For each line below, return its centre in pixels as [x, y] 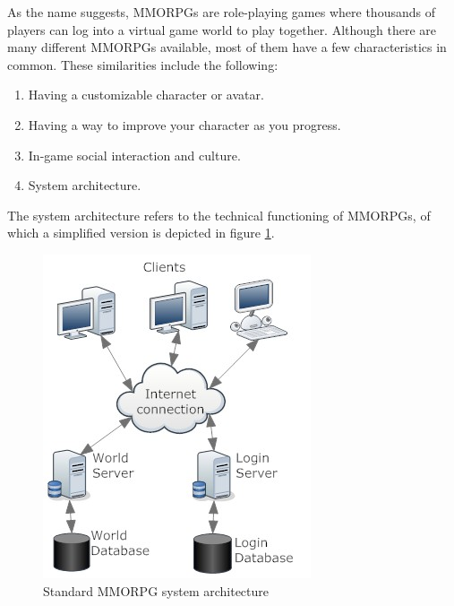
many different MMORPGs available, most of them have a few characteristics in [227, 47]
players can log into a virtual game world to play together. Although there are [222, 29]
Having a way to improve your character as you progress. [184, 124]
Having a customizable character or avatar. [146, 95]
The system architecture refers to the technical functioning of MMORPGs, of [219, 215]
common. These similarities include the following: [143, 64]
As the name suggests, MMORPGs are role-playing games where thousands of [221, 12]
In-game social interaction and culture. [134, 155]
